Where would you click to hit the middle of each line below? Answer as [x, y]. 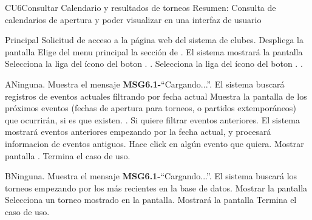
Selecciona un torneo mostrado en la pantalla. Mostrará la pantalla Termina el [151, 200]
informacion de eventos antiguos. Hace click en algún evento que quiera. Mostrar [154, 143]
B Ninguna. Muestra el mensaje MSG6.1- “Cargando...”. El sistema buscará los [151, 176]
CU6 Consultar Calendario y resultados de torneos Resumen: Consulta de [141, 7]
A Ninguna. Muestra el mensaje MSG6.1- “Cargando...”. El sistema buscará [145, 84]
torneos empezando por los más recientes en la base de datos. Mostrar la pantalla [156, 187]
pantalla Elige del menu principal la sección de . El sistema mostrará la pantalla [154, 51]
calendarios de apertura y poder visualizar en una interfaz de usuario [133, 19]
